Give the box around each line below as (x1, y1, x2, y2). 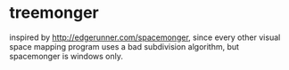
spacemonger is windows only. (9, 51, 123, 61)
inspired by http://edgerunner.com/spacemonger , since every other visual (9, 32, 281, 43)
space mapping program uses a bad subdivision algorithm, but (9, 41, 239, 51)
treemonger (9, 3, 100, 23)
